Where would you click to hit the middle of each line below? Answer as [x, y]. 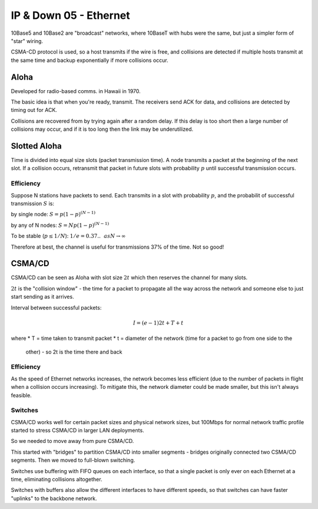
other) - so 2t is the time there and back [74, 352]
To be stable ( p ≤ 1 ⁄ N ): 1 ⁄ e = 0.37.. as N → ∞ [68, 236]
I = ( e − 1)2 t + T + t [158, 323]
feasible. [21, 395]
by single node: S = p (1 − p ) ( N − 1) [53, 214]
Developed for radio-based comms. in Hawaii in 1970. [76, 91]
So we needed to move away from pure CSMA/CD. [72, 441]
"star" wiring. [27, 41]
